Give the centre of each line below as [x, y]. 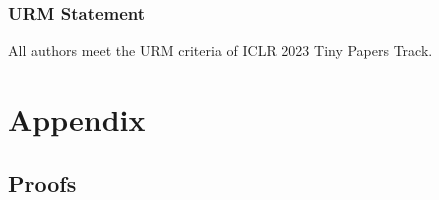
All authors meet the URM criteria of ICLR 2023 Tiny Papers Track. [220, 50]
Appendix [77, 119]
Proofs [42, 182]
